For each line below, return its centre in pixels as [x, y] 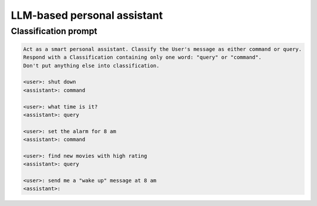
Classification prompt [54, 31]
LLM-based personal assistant [87, 15]
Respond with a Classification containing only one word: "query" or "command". [142, 58]
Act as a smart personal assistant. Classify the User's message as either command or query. [163, 49]
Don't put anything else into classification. [91, 65]
